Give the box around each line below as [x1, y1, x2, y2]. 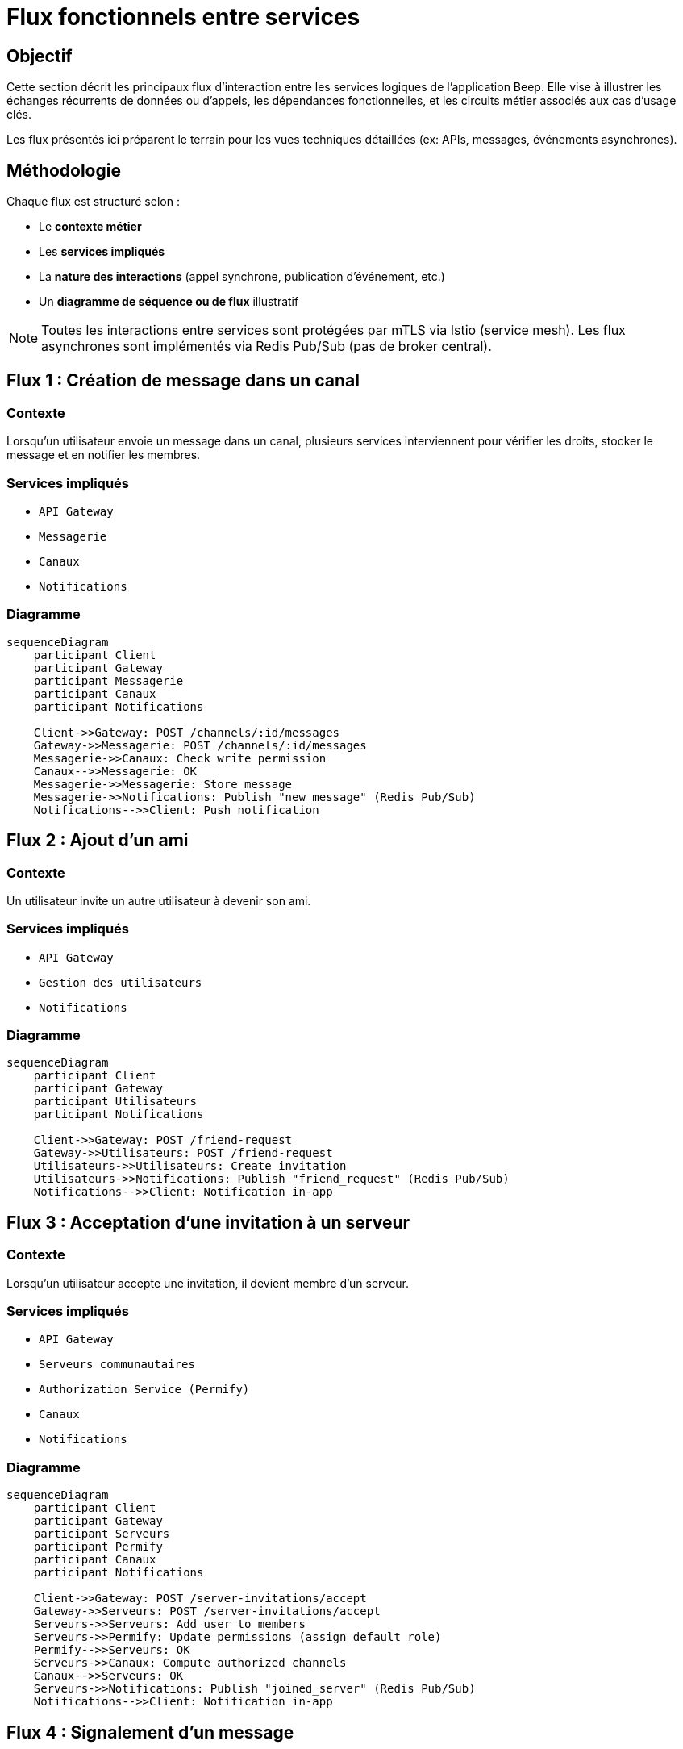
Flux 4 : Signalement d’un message [6, 1722, 294, 1743]
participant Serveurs [33, 1527, 170, 1541]
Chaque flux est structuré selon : [6, 194, 180, 209]
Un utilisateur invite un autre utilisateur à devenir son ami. [6, 893, 311, 908]
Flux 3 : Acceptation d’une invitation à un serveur [6, 1212, 410, 1233]
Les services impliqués [39, 244, 165, 259]
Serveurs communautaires [39, 1358, 195, 1371]
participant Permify [33, 1540, 163, 1554]
